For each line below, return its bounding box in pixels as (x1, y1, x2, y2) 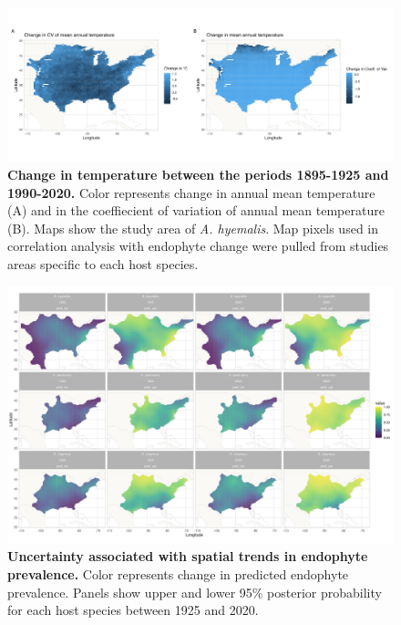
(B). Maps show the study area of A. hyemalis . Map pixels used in (7, 218, 379, 237)
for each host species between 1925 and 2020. (7, 600, 259, 620)
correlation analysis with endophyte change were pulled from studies (7, 236, 389, 255)
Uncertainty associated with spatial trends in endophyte (7, 547, 368, 566)
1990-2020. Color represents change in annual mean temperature (7, 182, 375, 202)
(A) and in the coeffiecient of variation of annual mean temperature (7, 201, 385, 220)
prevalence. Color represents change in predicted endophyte (7, 565, 349, 584)
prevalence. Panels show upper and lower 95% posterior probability (7, 582, 382, 601)
